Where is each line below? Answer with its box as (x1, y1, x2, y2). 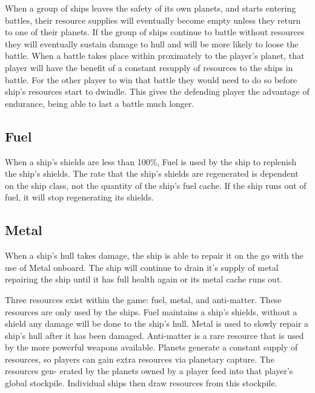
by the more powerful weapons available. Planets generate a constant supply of (5, 341, 298, 354)
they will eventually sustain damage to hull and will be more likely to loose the (5, 37, 299, 50)
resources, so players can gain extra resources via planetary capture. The (5, 352, 274, 365)
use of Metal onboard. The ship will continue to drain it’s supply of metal (5, 261, 279, 273)
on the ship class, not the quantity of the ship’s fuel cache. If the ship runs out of (5, 179, 307, 191)
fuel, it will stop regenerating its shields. (5, 191, 154, 203)
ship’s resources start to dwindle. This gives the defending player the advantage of (5, 85, 310, 98)
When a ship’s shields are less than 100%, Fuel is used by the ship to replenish (5, 155, 297, 168)
